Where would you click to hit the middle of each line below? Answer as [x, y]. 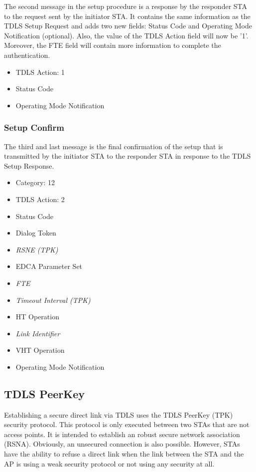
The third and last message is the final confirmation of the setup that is [114, 146]
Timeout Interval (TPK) [53, 300]
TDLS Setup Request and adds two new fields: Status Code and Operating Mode [128, 26]
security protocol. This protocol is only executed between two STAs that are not [127, 424]
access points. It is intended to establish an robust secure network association [122, 434]
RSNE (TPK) [37, 249]
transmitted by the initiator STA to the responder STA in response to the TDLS [128, 156]
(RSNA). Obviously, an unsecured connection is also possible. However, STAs [122, 444]
